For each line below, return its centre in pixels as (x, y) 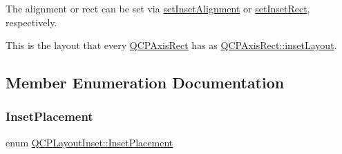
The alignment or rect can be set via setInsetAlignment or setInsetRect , (158, 8)
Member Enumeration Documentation (145, 83)
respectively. (31, 22)
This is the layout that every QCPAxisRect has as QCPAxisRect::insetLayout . (171, 45)
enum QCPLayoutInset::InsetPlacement (89, 142)
